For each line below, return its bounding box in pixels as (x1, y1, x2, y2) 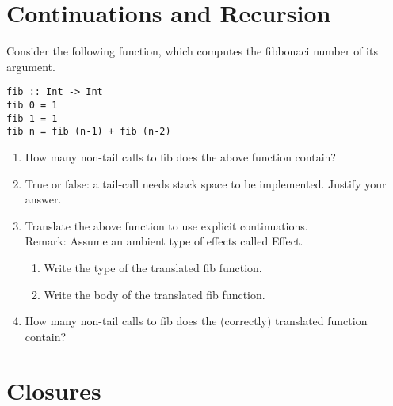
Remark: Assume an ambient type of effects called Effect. (25, 233, 303, 249)
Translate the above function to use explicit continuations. (25, 217, 308, 233)
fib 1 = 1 (6, 112, 58, 124)
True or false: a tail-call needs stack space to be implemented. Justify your (25, 175, 387, 192)
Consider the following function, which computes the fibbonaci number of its (6, 43, 378, 59)
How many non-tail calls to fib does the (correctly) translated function (25, 313, 368, 329)
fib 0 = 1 (6, 99, 58, 111)
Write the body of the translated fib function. (44, 286, 265, 302)
